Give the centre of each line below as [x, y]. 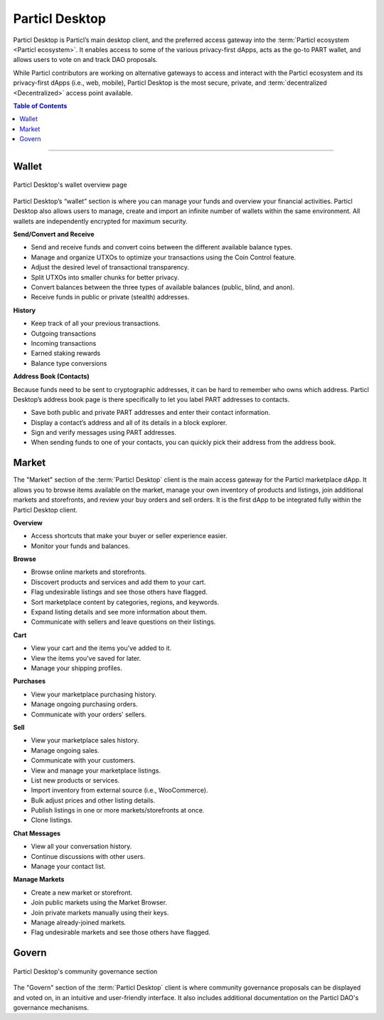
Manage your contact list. [68, 867]
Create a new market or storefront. [82, 892]
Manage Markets [39, 880]
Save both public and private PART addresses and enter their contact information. [150, 413]
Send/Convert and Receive [54, 235]
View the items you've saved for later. [86, 658]
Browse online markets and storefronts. [89, 572]
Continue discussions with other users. [88, 856]
